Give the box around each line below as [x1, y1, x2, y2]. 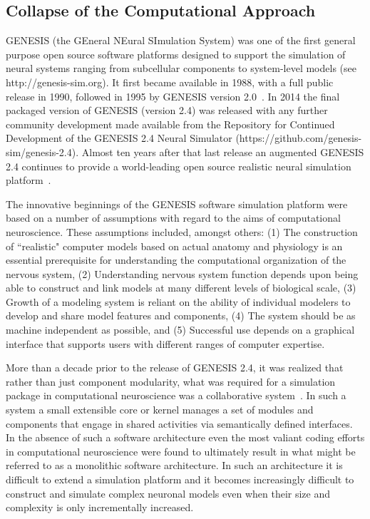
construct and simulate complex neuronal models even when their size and [6, 485, 331, 500]
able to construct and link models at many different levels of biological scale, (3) [6, 280, 356, 295]
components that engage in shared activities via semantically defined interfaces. [6, 416, 353, 431]
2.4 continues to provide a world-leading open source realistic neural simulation [6, 158, 351, 173]
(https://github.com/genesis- [235, 130, 362, 145]
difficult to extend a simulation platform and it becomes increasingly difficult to [6, 472, 354, 487]
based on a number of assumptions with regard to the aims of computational [6, 210, 341, 225]
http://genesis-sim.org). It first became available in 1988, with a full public [6, 74, 334, 89]
